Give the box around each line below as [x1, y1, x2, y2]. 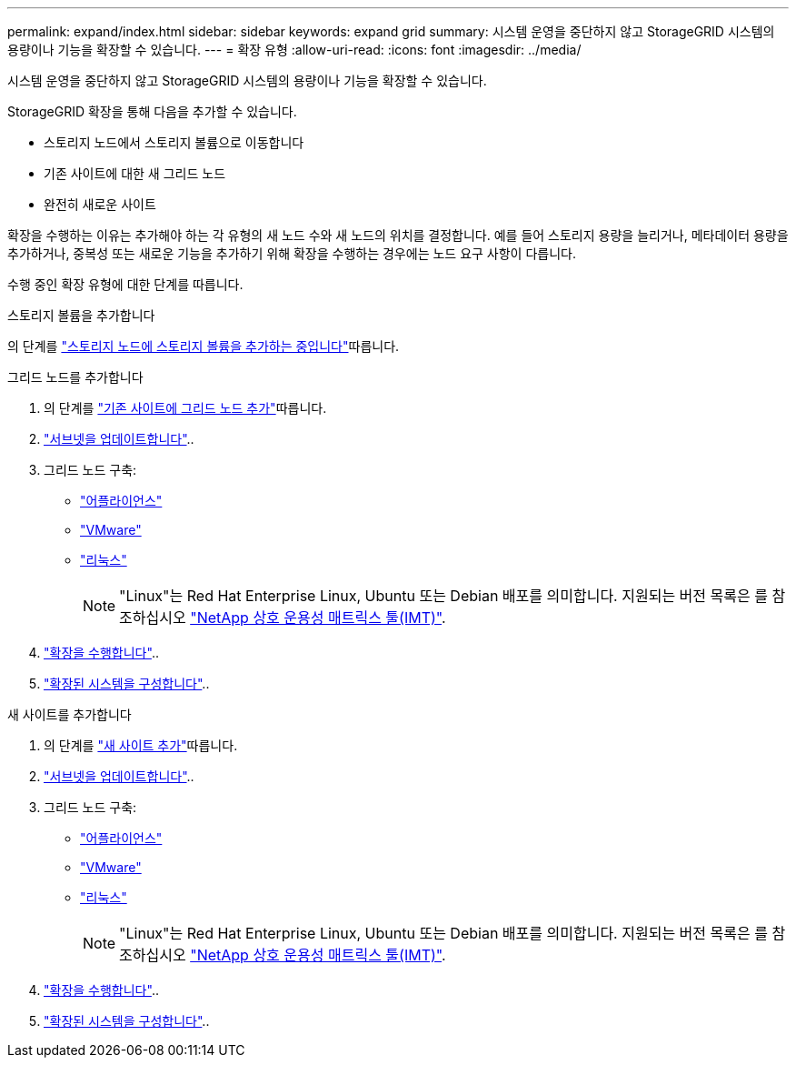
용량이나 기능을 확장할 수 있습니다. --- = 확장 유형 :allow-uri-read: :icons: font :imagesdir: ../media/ [7, 42, 582, 57]
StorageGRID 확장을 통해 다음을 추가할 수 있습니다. [7, 104, 297, 119]
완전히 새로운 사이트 [44, 196, 156, 212]
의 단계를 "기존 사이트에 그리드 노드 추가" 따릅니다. [44, 400, 327, 416]
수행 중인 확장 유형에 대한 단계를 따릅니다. [7, 276, 244, 292]
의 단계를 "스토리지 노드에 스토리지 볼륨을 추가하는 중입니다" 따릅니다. [7, 338, 400, 354]
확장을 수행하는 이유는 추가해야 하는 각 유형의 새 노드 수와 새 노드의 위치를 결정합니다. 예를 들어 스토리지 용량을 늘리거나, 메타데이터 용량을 [7, 227, 789, 243]
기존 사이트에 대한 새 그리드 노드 [44, 166, 226, 181]
